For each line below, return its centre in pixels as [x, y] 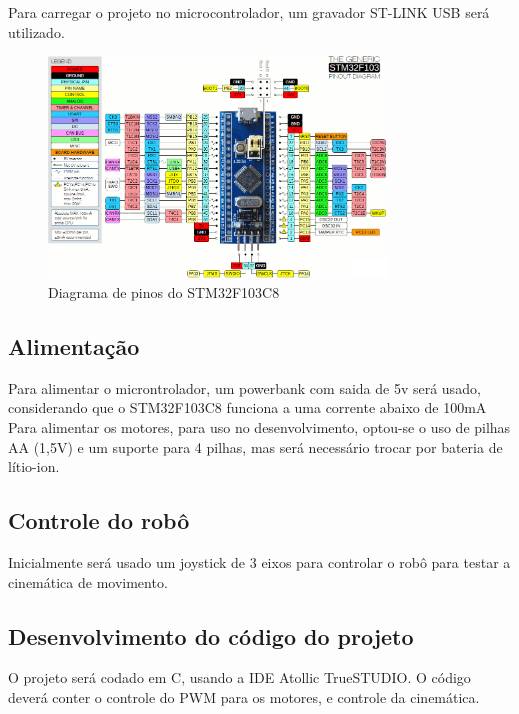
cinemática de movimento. [88, 581]
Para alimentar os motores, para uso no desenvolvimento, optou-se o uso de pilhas [259, 426]
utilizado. [36, 31]
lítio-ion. [34, 466]
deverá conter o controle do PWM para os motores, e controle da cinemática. [244, 696]
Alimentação [74, 345]
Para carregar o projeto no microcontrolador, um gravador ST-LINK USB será [249, 12]
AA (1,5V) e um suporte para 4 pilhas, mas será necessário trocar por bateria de [255, 446]
